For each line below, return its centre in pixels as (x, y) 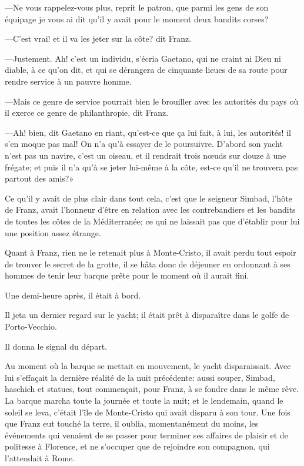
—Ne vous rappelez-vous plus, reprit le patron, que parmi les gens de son (137, 7)
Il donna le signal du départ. (56, 346)
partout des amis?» (39, 178)
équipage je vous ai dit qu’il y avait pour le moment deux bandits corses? (137, 19)
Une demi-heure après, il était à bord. (73, 295)
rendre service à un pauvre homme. (68, 81)
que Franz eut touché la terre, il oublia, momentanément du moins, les (132, 423)
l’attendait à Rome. (40, 458)
